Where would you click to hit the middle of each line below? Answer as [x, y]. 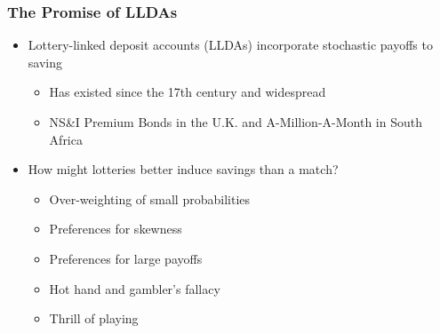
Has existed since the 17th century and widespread [188, 92]
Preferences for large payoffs [126, 258]
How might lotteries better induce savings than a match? [183, 169]
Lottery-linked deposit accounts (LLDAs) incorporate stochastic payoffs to [230, 45]
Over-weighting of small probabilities [150, 198]
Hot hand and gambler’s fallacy [135, 288]
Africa [66, 139]
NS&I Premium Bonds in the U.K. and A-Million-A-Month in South [236, 122]
